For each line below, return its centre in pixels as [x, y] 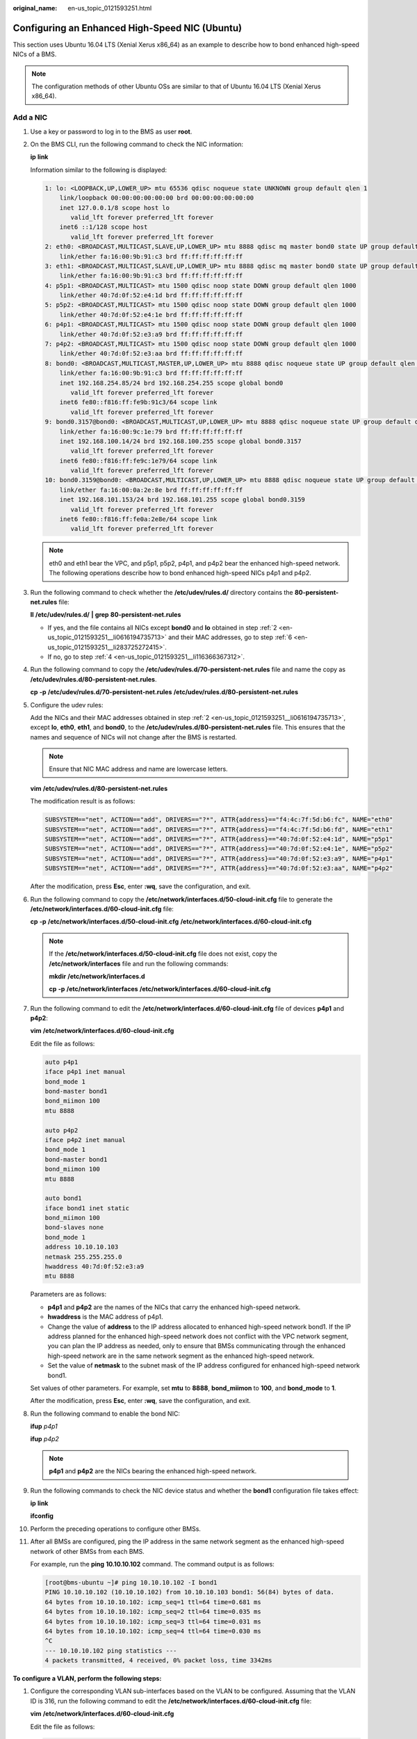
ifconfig [42, 1516]
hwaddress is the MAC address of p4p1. [105, 1317]
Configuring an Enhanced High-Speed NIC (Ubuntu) [128, 28]
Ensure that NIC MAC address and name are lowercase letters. [139, 769]
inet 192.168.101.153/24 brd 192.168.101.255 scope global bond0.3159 [182, 500]
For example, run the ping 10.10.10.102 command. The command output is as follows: [152, 1564]
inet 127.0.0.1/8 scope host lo [115, 208]
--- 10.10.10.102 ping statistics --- [111, 1651]
